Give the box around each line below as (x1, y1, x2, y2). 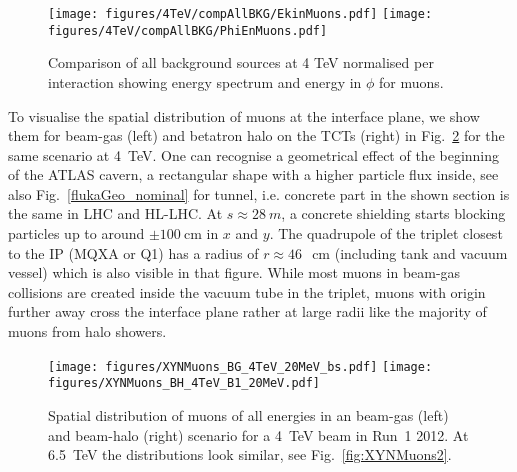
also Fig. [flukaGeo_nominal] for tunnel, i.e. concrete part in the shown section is (8, 183, 510, 204)
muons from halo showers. (8, 321, 167, 342)
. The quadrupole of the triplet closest (269, 223, 503, 244)
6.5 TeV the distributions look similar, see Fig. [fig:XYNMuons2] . (48, 444, 452, 465)
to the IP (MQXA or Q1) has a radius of (8, 242, 259, 263)
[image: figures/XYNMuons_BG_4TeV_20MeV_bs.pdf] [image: (48, 359, 433, 374)
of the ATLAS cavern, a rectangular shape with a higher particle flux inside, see (8, 164, 499, 185)
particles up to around (8, 223, 145, 244)
